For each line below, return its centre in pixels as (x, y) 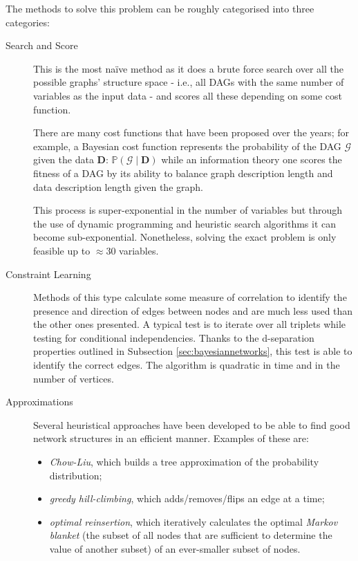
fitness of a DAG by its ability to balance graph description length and (183, 173)
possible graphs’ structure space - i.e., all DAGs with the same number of (189, 82)
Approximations (39, 402)
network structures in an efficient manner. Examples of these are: (171, 438)
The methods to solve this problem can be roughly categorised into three (160, 8)
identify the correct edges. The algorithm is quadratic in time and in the (187, 365)
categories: (28, 22)
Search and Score (42, 45)
